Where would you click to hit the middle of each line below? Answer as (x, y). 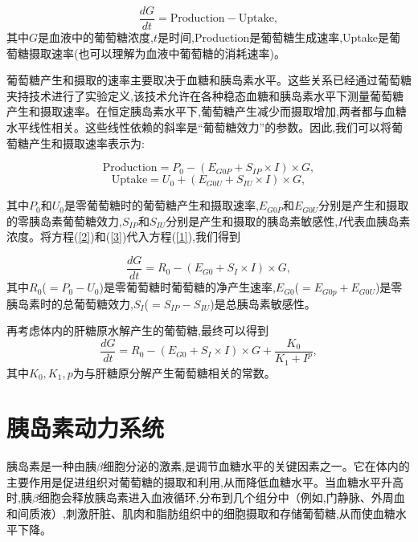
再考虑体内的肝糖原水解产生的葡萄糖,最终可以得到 (137, 330)
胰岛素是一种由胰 (51, 466)
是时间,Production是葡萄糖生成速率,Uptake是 (273, 37)
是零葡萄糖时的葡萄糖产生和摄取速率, (161, 205)
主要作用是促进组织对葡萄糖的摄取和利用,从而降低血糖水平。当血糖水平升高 (205, 481)
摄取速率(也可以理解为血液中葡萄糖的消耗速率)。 (157, 53)
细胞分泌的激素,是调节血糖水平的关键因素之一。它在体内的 (256, 466)
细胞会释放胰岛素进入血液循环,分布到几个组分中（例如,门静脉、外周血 (221, 497)
